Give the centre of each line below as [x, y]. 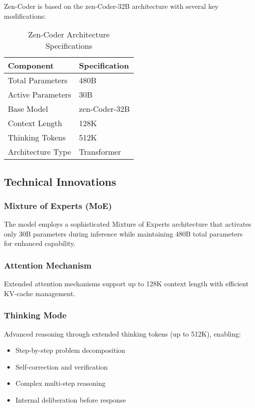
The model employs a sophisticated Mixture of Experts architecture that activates [128, 224]
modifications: [25, 16]
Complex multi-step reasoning [60, 383]
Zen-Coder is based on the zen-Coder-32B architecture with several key [111, 6]
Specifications [69, 46]
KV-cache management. [40, 293]
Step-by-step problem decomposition [70, 350]
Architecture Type [40, 152]
